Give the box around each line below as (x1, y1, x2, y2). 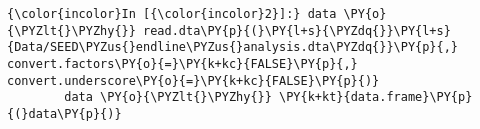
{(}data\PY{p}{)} (7, 106, 122, 121)
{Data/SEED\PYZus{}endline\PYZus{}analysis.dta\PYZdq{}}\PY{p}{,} (7, 40, 459, 55)
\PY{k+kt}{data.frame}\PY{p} (279, 90, 473, 105)
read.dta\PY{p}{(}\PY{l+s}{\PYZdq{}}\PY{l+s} (143, 23, 451, 38)
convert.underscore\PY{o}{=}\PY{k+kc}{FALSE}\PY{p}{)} (7, 73, 380, 88)
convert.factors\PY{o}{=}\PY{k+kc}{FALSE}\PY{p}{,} (7, 56, 358, 71)
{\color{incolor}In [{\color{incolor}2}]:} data (7, 7, 337, 21)
